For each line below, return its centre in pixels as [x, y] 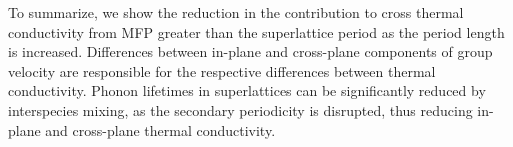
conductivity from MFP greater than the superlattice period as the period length [256, 31]
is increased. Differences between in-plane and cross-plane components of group [250, 51]
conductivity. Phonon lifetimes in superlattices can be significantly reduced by [247, 90]
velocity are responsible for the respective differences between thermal [222, 70]
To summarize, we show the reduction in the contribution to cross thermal [236, 12]
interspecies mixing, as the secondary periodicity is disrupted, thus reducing [240, 109]
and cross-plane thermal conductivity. [160, 129]
